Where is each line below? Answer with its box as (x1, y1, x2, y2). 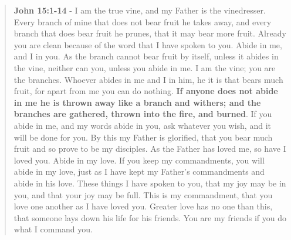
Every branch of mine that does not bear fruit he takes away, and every (13, 15, 272, 28)
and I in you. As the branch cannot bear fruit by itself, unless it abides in (13, 50, 279, 62)
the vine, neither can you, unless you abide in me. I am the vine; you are (13, 61, 276, 74)
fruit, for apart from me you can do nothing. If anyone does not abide (13, 85, 278, 97)
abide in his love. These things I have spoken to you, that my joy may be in (13, 176, 286, 189)
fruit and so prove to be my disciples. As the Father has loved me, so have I (13, 142, 286, 155)
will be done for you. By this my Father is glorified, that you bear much (13, 131, 273, 143)
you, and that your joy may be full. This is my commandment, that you (13, 188, 273, 201)
